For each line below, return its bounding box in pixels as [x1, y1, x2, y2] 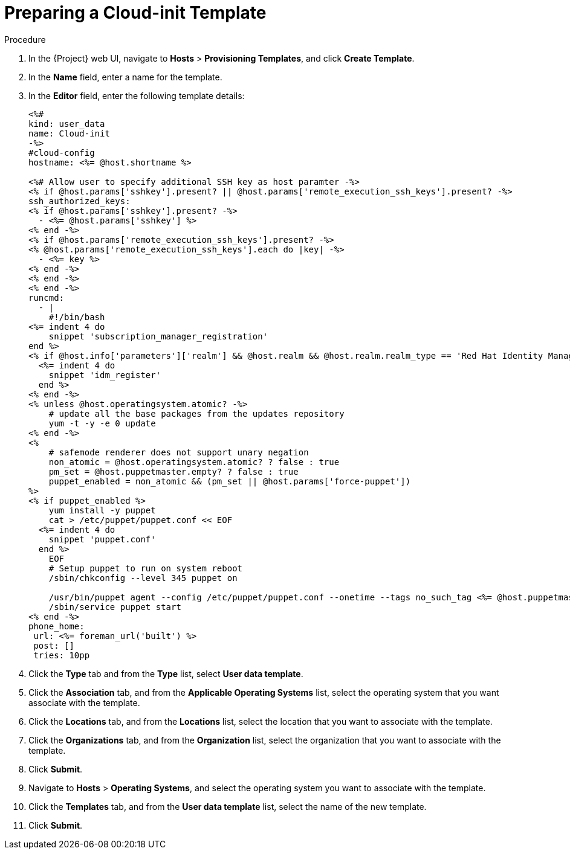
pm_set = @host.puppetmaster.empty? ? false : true [48, 466, 299, 477]
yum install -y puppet [48, 505, 156, 515]
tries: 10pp [33, 650, 90, 660]
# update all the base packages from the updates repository [48, 408, 345, 419]
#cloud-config [28, 147, 95, 158]
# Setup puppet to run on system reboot [48, 563, 243, 573]
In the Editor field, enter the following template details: [28, 90, 245, 101]
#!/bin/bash [48, 312, 105, 322]
